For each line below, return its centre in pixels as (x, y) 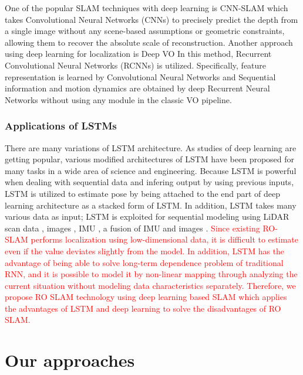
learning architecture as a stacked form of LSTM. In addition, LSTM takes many (151, 205)
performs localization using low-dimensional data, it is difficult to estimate (164, 239)
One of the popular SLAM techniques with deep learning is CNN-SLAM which (147, 8)
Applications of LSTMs (61, 126)
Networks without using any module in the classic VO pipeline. (118, 99)
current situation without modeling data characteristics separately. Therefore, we (150, 285)
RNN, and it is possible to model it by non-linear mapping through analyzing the (151, 274)
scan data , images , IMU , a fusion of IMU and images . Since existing (132, 228)
